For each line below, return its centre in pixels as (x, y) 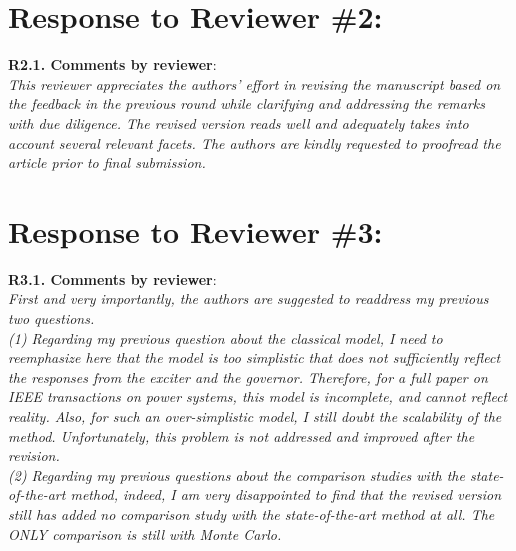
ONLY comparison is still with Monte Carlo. (145, 533)
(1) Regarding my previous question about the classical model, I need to (225, 337)
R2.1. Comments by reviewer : (112, 64)
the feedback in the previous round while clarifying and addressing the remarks (247, 103)
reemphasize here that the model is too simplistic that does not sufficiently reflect (254, 357)
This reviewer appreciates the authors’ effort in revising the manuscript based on (254, 83)
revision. (34, 455)
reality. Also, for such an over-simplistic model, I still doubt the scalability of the (255, 415)
